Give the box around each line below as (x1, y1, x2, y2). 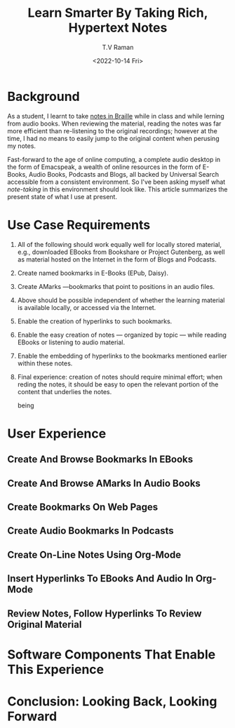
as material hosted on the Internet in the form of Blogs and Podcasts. (17, 255, 217, 264)
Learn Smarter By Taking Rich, (27, 5, 208, 21)
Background (7, 88, 80, 105)
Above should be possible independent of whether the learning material (17, 296, 225, 304)
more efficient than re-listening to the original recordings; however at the (7, 126, 217, 135)
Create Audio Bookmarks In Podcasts (7, 525, 174, 537)
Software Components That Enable (7, 647, 216, 662)
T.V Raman (102, 43, 134, 51)
